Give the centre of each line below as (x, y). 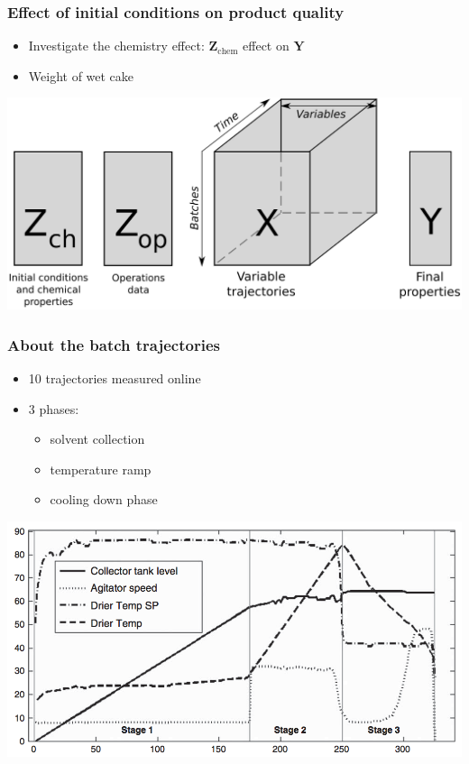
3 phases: (54, 408)
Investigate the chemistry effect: (116, 46)
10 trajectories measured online (115, 377)
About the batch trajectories (114, 344)
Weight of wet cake (81, 75)
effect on (266, 46)
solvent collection (97, 439)
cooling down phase (104, 499)
